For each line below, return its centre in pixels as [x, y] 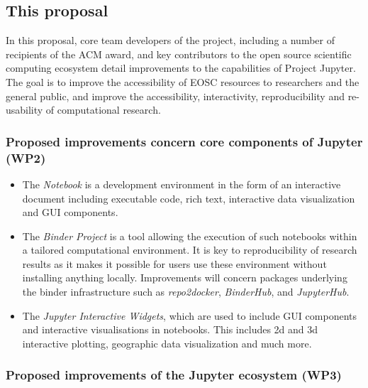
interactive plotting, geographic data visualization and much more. [167, 343]
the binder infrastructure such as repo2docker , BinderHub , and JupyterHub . [186, 292]
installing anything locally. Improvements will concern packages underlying [185, 277]
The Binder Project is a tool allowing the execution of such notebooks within [190, 236]
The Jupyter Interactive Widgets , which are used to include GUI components [189, 315]
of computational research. [103, 110]
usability [24, 110]
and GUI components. [70, 212]
